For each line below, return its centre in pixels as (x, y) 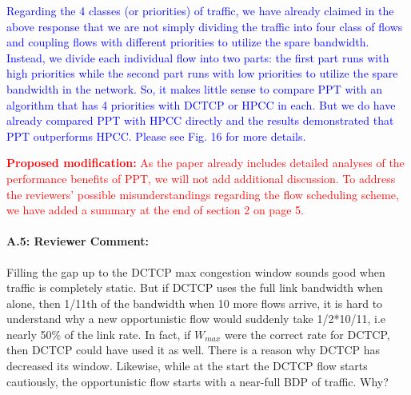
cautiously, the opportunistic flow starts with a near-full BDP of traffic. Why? (198, 381)
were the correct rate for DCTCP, (307, 334)
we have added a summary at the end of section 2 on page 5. (155, 210)
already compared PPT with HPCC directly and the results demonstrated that (200, 120)
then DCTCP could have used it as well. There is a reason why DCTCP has (194, 350)
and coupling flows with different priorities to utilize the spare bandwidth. (188, 42)
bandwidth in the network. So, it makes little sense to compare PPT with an (195, 88)
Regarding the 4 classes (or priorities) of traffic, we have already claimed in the (200, 10)
